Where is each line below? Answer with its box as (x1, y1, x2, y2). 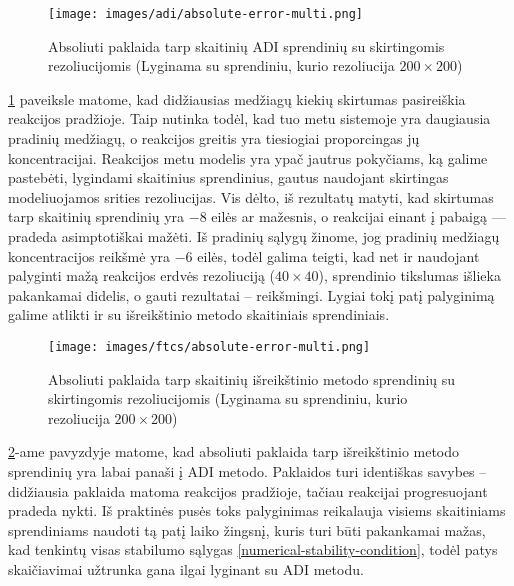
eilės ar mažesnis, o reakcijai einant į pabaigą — (211, 206, 506, 227)
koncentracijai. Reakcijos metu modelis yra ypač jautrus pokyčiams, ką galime (8, 147, 488, 168)
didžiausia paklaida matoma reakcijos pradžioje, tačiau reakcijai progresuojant (8, 480, 488, 501)
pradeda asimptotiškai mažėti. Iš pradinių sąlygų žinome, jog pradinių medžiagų (8, 226, 500, 246)
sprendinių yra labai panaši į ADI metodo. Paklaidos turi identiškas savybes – (8, 461, 487, 481)
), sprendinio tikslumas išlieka (318, 265, 501, 286)
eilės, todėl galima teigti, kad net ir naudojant (197, 245, 480, 266)
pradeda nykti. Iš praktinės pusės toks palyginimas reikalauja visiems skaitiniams (8, 500, 506, 521)
